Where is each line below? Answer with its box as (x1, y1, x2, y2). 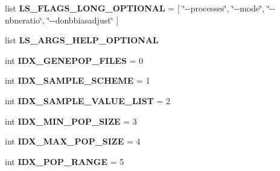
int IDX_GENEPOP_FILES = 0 (5, 54, 144, 66)
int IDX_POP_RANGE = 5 (5, 155, 124, 167)
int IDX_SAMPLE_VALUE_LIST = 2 (5, 94, 171, 107)
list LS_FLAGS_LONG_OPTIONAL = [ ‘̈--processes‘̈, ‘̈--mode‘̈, (5, 2, 265, 14)
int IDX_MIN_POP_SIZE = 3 (5, 114, 137, 127)
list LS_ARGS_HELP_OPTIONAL (5, 34, 159, 46)
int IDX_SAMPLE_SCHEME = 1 (5, 74, 150, 87)
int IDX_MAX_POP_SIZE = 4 (5, 135, 141, 148)
